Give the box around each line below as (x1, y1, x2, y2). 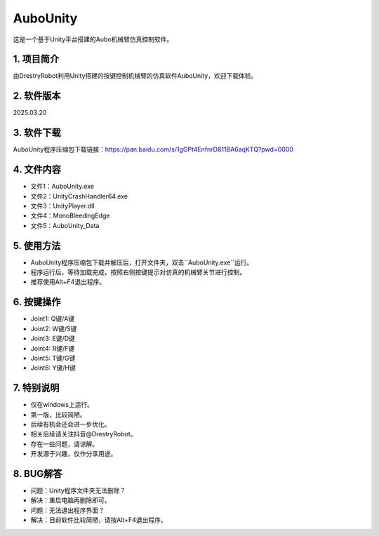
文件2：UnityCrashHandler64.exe (30, 192, 128, 200)
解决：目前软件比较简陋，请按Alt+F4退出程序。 (30, 516, 168, 524)
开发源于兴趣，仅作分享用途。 (30, 450, 117, 458)
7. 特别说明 (13, 382, 60, 394)
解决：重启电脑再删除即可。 (30, 496, 111, 504)
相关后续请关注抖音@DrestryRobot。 (30, 430, 137, 438)
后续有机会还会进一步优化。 (30, 420, 111, 428)
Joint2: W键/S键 (30, 324, 77, 333)
